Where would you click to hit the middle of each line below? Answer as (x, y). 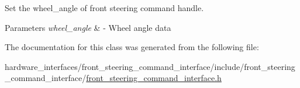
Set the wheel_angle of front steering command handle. (104, 8)
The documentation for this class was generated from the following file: (132, 47)
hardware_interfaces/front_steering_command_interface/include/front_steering (150, 66)
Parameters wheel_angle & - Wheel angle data (88, 27)
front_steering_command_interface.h (154, 78)
